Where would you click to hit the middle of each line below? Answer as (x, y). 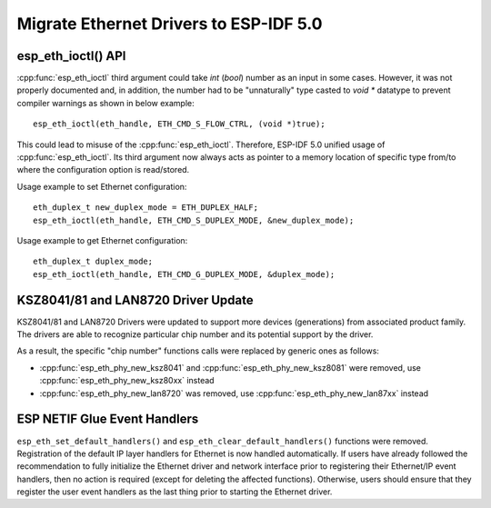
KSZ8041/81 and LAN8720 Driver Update (135, 300)
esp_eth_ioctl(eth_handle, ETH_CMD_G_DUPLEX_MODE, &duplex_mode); (184, 274)
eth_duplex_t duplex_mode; (93, 262)
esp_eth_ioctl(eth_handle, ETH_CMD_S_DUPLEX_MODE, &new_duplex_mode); (194, 220)
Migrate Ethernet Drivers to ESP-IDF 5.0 (170, 24)
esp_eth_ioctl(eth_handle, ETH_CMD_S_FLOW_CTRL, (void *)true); (180, 124)
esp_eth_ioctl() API (71, 56)
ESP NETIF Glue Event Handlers (108, 419)
